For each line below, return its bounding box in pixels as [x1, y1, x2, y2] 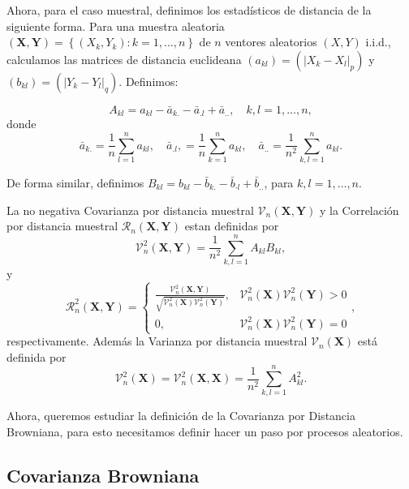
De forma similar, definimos [6, 174, 144, 191]
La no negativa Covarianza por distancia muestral [6, 201, 254, 218]
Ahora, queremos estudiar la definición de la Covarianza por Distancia [6, 407, 355, 424]
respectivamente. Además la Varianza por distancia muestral [6, 332, 308, 350]
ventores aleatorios [225, 33, 317, 50]
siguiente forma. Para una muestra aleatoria [6, 17, 225, 34]
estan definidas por [184, 217, 279, 234]
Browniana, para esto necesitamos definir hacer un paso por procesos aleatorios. [6, 423, 403, 440]
